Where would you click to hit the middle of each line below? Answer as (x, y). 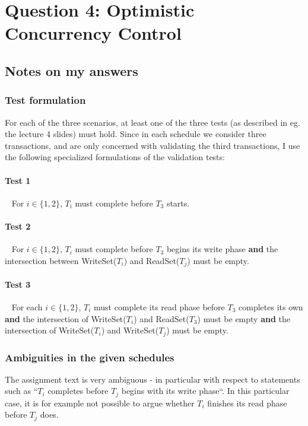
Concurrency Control (93, 33)
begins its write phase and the (222, 249)
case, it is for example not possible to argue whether (100, 403)
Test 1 (18, 180)
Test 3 (18, 284)
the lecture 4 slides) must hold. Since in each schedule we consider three (136, 134)
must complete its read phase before (159, 306)
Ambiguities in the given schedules (90, 357)
